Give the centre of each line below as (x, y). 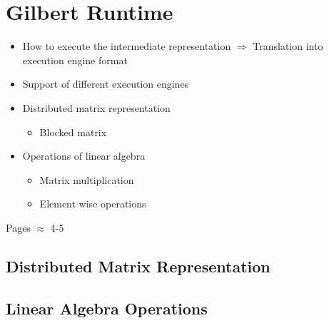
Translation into (288, 46)
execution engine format (75, 60)
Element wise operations (93, 204)
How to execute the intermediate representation (127, 46)
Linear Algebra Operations (107, 308)
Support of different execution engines (106, 84)
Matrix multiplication (87, 179)
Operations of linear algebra (84, 156)
